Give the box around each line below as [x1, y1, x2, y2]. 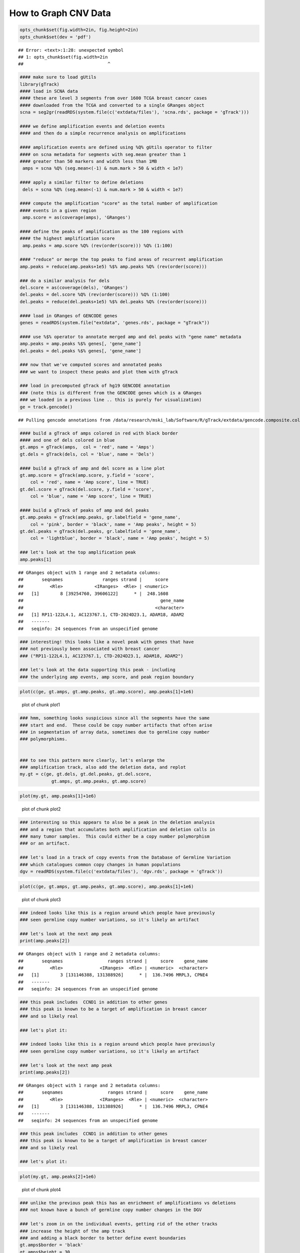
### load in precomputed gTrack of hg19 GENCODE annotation [19, 383, 170, 388]
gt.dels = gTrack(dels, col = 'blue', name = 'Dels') [19, 451, 154, 457]
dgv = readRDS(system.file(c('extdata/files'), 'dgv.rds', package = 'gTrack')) [19, 869, 223, 875]
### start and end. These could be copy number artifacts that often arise [19, 722, 212, 728]
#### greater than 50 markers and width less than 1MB [19, 158, 157, 164]
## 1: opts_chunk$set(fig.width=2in [18, 54, 108, 60]
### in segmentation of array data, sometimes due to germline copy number [19, 729, 210, 735]
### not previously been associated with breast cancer [19, 646, 160, 652]
